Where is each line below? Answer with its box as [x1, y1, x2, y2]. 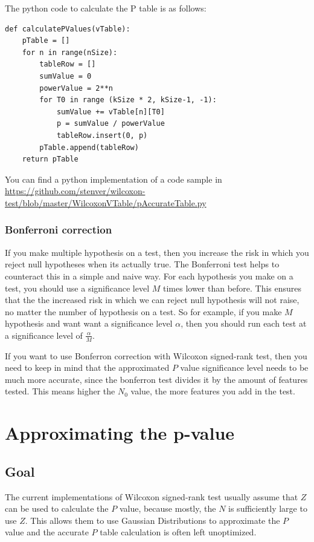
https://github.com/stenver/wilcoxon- [5, 184, 146, 197]
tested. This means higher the [5, 385, 115, 397]
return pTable [22, 155, 78, 164]
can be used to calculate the [5, 502, 109, 515]
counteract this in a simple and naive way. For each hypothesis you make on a [5, 269, 293, 282]
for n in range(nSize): [22, 48, 118, 57]
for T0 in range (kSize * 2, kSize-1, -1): [39, 96, 217, 105]
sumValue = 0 [39, 71, 92, 80]
